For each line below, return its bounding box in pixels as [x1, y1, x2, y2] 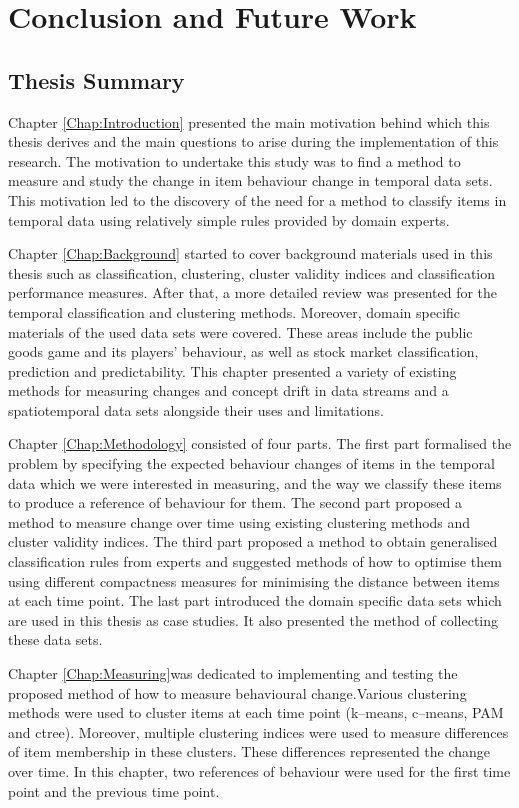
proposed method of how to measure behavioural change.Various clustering [8, 682, 467, 703]
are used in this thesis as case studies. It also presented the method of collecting [8, 609, 498, 630]
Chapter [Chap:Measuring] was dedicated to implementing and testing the [8, 663, 458, 684]
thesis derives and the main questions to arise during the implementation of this [8, 131, 499, 152]
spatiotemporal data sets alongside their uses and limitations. [8, 399, 384, 420]
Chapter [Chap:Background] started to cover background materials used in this [8, 243, 493, 264]
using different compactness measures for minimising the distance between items [8, 570, 500, 591]
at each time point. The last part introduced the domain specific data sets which [8, 590, 502, 611]
